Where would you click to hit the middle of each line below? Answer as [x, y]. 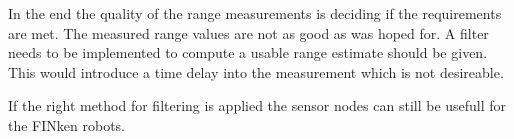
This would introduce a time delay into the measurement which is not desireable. [256, 71]
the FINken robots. [66, 124]
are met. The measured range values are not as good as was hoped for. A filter [248, 32]
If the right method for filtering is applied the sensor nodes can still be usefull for [257, 105]
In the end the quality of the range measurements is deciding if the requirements [255, 13]
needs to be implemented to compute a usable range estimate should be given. [248, 52]
